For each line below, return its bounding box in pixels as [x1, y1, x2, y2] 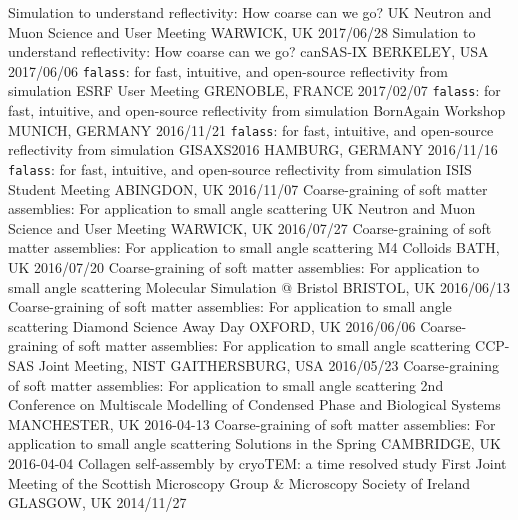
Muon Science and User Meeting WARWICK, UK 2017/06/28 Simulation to [8, 21, 476, 42]
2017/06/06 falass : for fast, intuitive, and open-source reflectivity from [8, 60, 448, 81]
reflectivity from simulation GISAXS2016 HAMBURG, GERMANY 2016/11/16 [8, 139, 498, 160]
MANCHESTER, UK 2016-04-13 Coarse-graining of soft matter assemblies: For [8, 413, 496, 434]
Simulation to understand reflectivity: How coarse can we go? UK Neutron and [8, 2, 492, 22]
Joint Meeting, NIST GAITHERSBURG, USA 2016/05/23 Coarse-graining [38, 354, 500, 375]
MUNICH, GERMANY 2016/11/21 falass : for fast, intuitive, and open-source [8, 119, 494, 140]
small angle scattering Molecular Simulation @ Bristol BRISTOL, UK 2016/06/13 [8, 276, 511, 297]
